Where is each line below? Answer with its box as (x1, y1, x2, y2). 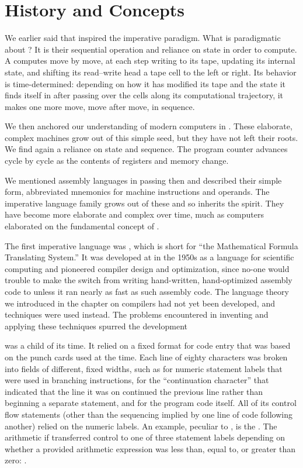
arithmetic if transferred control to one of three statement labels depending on (5, 431, 285, 443)
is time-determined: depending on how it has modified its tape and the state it (5, 77, 286, 90)
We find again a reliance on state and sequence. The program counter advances (5, 143, 288, 155)
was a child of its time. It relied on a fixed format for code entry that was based (5, 339, 291, 352)
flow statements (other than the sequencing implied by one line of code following (5, 408, 292, 420)
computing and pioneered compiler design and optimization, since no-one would (5, 262, 290, 274)
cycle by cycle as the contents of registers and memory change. (5, 154, 229, 167)
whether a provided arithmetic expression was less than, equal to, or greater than (5, 442, 296, 455)
